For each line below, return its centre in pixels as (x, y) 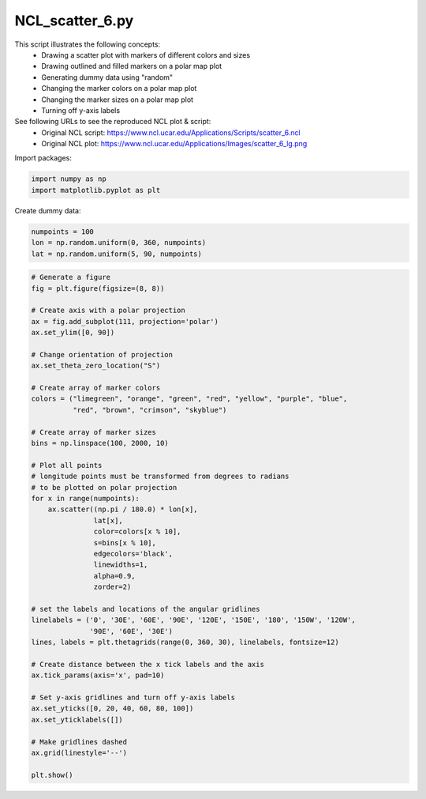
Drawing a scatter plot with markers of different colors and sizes (146, 55)
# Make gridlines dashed (79, 742)
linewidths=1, (121, 565)
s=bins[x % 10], (125, 543)
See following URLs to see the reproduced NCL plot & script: (113, 122)
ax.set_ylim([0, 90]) (73, 333)
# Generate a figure (71, 277)
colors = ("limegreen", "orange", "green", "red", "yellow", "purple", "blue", (189, 399)
